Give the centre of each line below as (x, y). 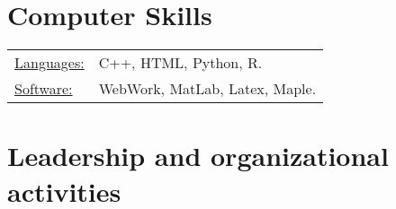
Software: (44, 89)
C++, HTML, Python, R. (180, 63)
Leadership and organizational (198, 156)
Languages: (49, 63)
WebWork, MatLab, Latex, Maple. (207, 89)
